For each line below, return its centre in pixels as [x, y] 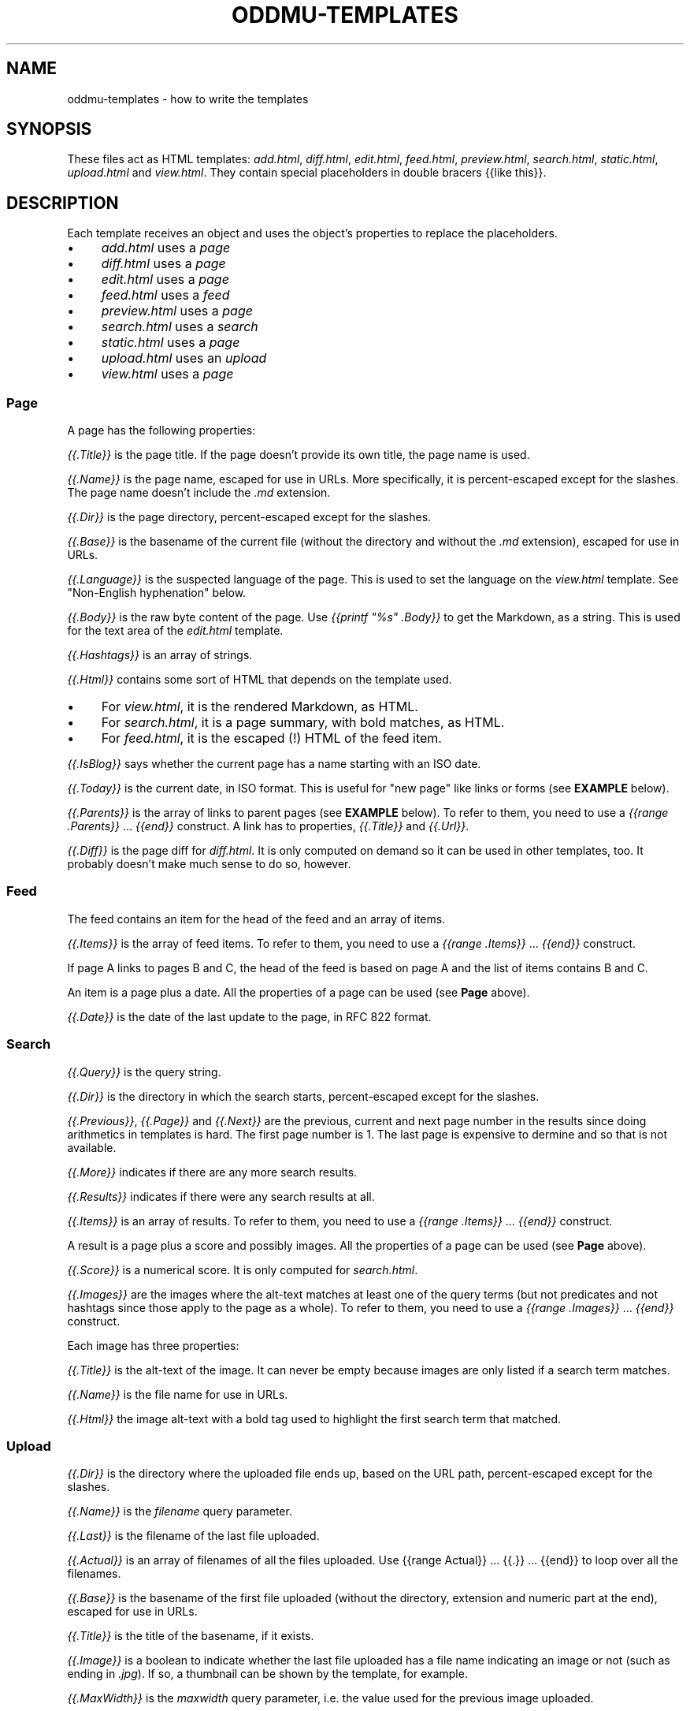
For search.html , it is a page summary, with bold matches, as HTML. [303, 723]
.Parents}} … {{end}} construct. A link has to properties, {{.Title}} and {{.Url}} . [268, 826]
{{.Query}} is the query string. [144, 1072]
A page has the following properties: [161, 431]
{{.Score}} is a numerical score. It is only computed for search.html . [243, 1269]
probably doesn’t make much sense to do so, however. [209, 864]
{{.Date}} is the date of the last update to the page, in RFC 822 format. [249, 1016]
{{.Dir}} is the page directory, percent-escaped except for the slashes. [249, 517]
